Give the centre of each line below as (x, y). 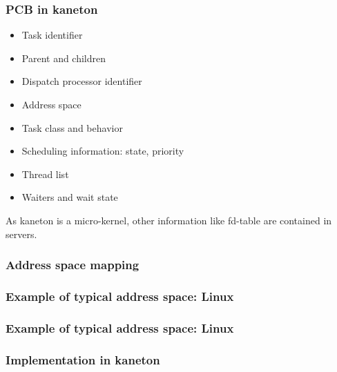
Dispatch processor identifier (82, 81)
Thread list (45, 174)
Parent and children (64, 58)
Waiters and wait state (70, 197)
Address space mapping (73, 265)
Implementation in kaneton (83, 359)
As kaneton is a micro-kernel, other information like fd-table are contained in (169, 220)
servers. (21, 234)
